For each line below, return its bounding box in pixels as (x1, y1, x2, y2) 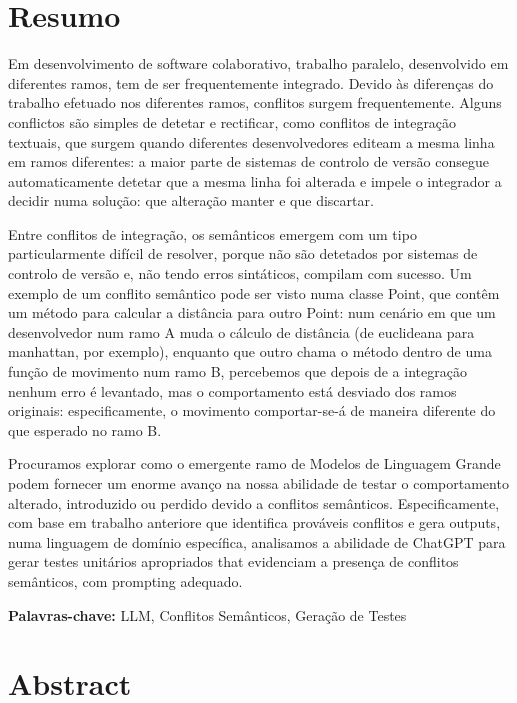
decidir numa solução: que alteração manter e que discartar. (8, 190, 374, 211)
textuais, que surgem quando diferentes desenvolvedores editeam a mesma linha (8, 131, 495, 152)
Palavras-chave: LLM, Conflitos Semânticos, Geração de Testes (8, 604, 407, 625)
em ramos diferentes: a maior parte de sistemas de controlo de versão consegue (8, 151, 489, 172)
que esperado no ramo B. (8, 419, 162, 440)
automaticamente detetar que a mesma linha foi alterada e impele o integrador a (8, 170, 502, 191)
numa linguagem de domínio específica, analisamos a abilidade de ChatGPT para (8, 531, 506, 552)
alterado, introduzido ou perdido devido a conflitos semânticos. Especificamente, (8, 492, 500, 513)
